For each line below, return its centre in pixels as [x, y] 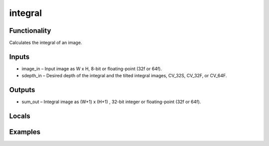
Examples [25, 132]
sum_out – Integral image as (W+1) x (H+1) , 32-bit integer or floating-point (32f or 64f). [111, 102]
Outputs [22, 90]
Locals [20, 116]
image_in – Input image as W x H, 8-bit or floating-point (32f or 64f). [92, 69]
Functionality [30, 31]
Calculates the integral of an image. [46, 43]
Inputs [19, 57]
